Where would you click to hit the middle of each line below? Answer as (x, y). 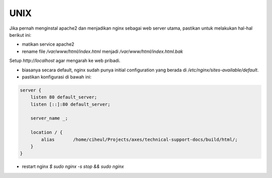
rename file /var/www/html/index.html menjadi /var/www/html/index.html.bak (103, 51)
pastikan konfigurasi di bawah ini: (57, 77)
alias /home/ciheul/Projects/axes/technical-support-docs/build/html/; (139, 139)
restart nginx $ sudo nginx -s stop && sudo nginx (73, 166)
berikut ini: (20, 35)
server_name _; (49, 118)
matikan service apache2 (48, 44)
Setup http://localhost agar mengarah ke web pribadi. (65, 61)
